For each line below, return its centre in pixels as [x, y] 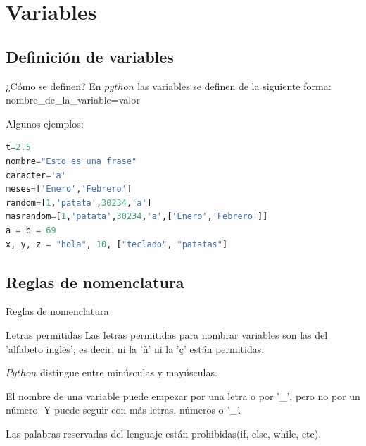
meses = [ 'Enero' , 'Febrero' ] [69, 189]
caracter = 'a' [36, 175]
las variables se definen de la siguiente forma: [234, 86]
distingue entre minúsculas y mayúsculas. [128, 372]
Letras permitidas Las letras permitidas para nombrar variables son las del [167, 334]
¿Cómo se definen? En [53, 86]
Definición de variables [90, 56]
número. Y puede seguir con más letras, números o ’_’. [124, 410]
